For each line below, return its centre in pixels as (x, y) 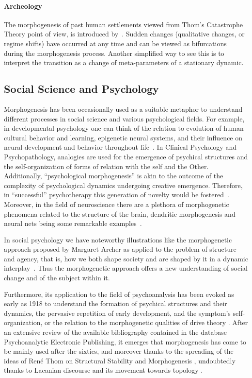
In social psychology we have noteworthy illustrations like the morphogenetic (118, 239)
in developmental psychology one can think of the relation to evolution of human (124, 128)
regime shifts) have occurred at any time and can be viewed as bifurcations (115, 43)
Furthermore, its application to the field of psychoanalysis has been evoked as (119, 294)
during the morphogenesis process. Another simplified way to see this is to (114, 53)
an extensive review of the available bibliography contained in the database (115, 332)
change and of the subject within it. (57, 278)
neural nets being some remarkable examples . (73, 223)
